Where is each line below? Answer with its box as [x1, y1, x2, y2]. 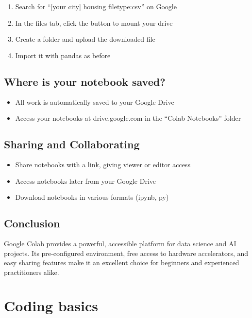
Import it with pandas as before [15, 50, 111, 60]
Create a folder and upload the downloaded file [15, 34, 155, 44]
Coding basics [4, 295, 99, 315]
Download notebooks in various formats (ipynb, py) [15, 192, 169, 202]
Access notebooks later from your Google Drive [15, 175, 156, 186]
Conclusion [4, 216, 60, 231]
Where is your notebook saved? [4, 74, 166, 89]
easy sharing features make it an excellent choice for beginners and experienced [4, 257, 239, 268]
